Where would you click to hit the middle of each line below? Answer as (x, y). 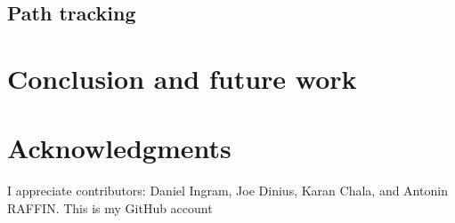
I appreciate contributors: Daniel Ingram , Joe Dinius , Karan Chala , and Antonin (227, 191)
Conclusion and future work (182, 78)
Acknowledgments (119, 148)
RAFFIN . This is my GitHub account (110, 207)
